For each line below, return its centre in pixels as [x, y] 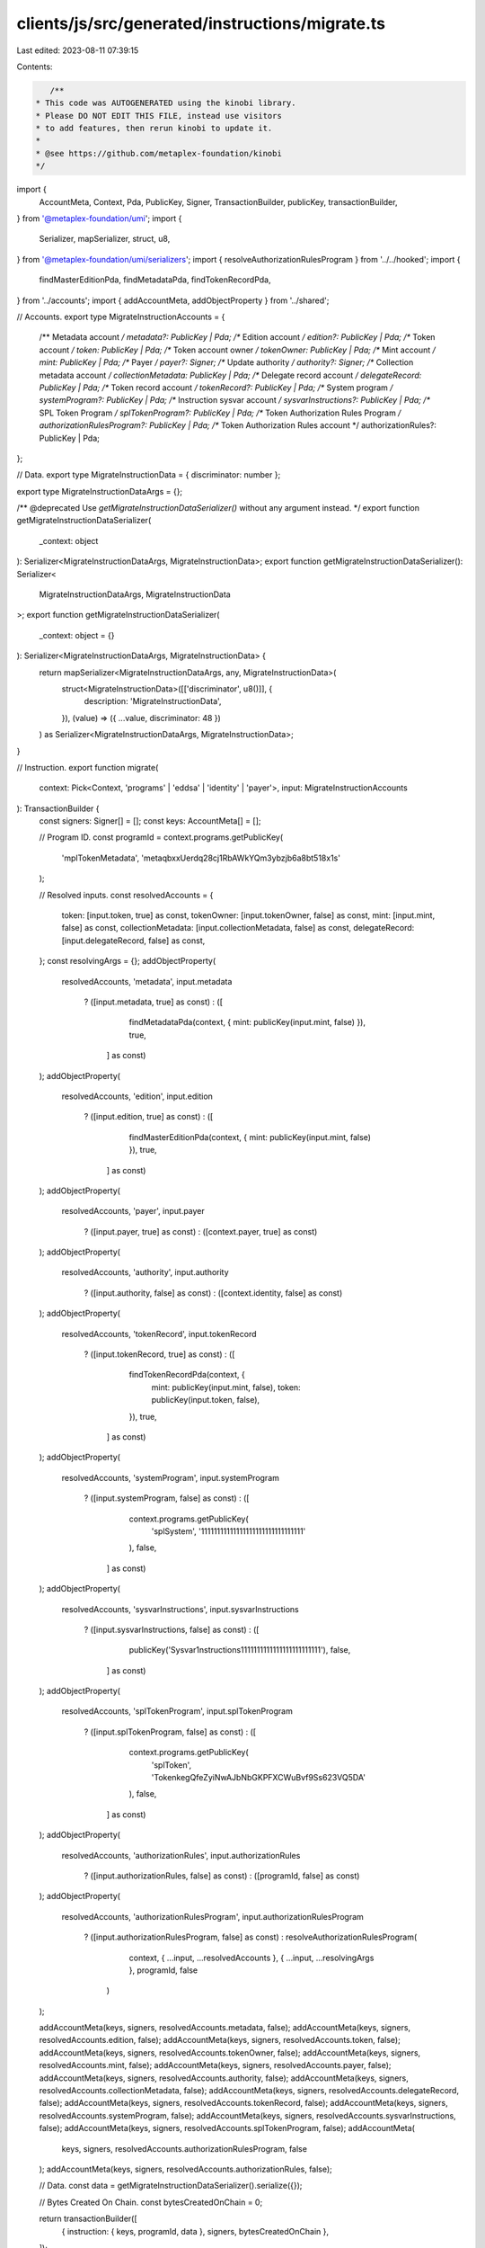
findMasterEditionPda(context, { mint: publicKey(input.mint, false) [250, 1137]
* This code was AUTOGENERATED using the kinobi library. [166, 103]
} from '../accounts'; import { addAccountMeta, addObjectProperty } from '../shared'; [173, 300]
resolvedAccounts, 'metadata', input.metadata [147, 981]
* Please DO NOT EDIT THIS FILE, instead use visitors [159, 116]
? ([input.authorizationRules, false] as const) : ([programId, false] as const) [222, 1876]
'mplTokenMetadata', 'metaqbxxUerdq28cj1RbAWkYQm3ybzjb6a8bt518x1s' [201, 858]
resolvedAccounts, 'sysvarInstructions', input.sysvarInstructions [181, 1609]
